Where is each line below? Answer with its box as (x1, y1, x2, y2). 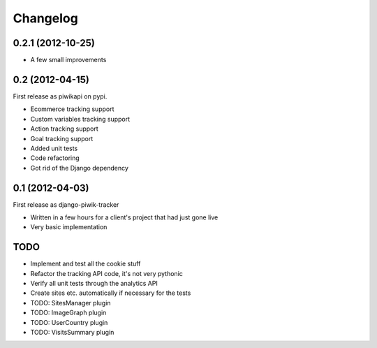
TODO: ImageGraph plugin (30, 308, 107, 317)
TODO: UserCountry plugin (30, 318, 108, 326)
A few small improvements (30, 56, 107, 64)
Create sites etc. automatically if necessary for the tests (30, 289, 191, 297)
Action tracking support (30, 124, 99, 133)
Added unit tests (30, 144, 78, 152)
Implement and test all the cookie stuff (30, 259, 141, 268)
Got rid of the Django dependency (30, 164, 129, 172)
